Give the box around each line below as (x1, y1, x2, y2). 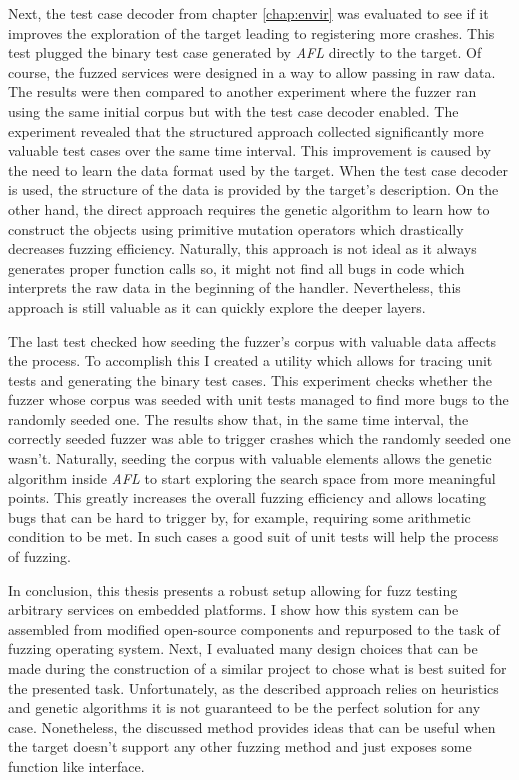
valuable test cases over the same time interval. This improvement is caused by (8, 140, 491, 161)
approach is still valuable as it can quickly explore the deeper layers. (8, 296, 426, 317)
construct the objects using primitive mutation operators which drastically (8, 218, 464, 239)
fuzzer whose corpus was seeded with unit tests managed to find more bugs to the (8, 389, 509, 410)
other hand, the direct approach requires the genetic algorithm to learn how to (8, 198, 490, 219)
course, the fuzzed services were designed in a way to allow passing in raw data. (8, 61, 496, 82)
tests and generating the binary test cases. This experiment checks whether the (8, 369, 493, 390)
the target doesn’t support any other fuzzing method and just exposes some (8, 736, 472, 757)
